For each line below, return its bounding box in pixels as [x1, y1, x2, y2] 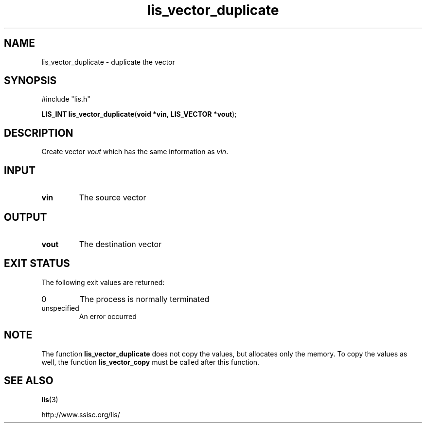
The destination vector [79, 239, 162, 249]
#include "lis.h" [41, 95, 90, 104]
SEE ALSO [4, 374, 53, 387]
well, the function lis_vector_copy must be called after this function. [41, 357, 260, 366]
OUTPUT [4, 211, 47, 223]
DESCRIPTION [4, 126, 73, 139]
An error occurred [79, 312, 137, 320]
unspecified [41, 303, 79, 312]
